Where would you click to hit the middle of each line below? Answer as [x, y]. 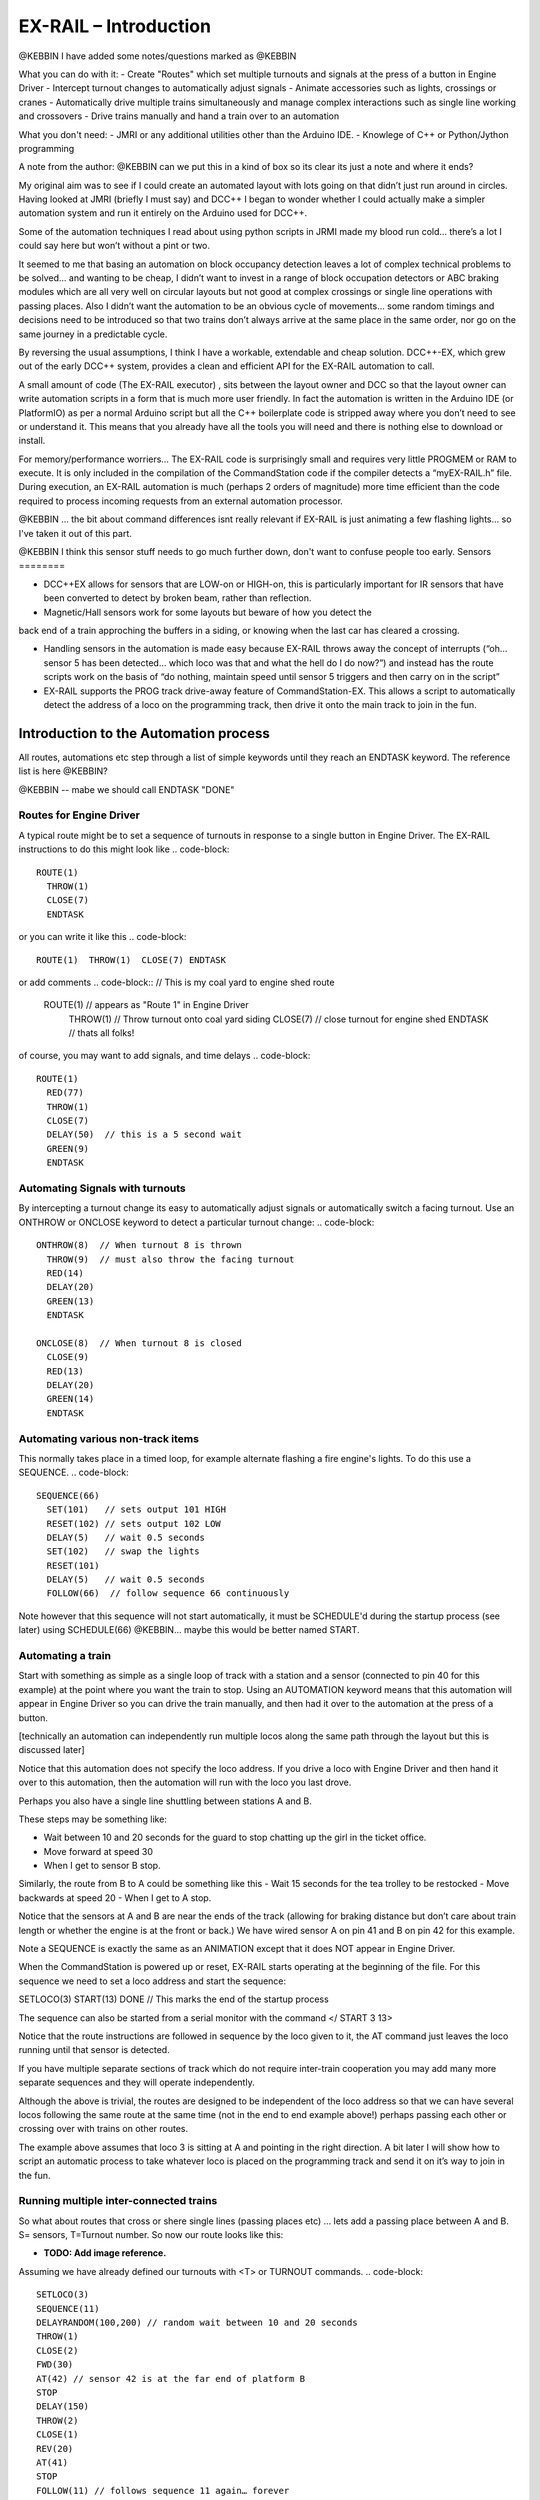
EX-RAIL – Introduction [115, 26]
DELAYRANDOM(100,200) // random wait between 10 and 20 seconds [197, 2322]
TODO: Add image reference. [105, 2253]
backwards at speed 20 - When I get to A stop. [115, 1897]
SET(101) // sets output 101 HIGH [136, 1509]
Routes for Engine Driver [79, 815]
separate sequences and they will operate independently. [136, 2082]
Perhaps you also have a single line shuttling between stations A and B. [165, 1801]
